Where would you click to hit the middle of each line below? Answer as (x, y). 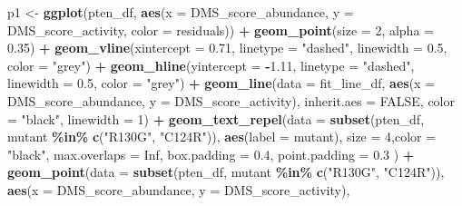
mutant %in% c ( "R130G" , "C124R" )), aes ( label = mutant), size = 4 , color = (222, 137)
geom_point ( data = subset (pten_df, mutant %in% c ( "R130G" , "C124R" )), (226, 172)
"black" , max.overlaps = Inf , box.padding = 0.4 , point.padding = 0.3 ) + (211, 154)
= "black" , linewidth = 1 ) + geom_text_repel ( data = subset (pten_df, (216, 118)
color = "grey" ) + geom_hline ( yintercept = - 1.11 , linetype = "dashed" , (211, 65)
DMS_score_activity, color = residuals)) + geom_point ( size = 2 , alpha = (221, 29)
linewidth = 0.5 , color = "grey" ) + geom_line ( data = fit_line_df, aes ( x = (221, 83)
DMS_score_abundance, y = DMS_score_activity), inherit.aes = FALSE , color (231, 100)
